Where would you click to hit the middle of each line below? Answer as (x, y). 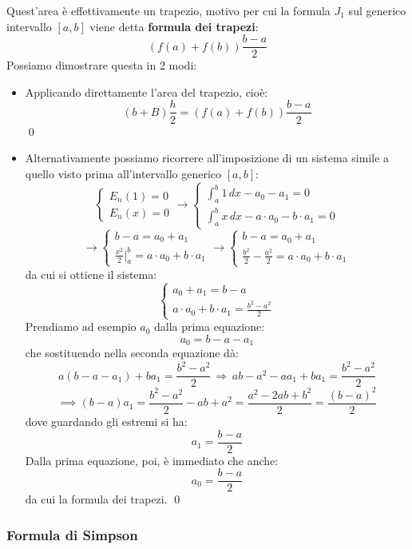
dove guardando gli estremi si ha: (106, 422)
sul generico (377, 10)
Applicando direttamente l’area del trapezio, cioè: (147, 91)
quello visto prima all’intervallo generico (123, 173)
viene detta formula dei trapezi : (174, 26)
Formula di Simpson (72, 534)
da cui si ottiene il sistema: (91, 274)
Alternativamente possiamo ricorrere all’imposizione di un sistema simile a (207, 158)
